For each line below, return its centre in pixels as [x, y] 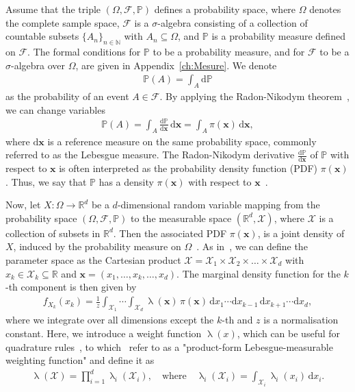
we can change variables [55, 109]
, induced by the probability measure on [97, 246]
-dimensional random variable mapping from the [219, 205]
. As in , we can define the [252, 246]
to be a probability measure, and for [229, 51]
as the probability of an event [67, 96]
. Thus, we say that [46, 181]
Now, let [23, 205]
